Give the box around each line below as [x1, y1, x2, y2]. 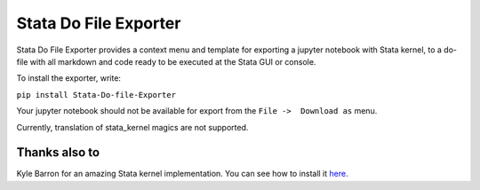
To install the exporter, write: [16, 73, 122, 83]
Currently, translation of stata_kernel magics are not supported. [16, 122, 249, 132]
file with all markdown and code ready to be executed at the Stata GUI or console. [16, 56, 316, 67]
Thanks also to [16, 145, 100, 160]
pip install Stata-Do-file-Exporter [16, 90, 177, 99]
